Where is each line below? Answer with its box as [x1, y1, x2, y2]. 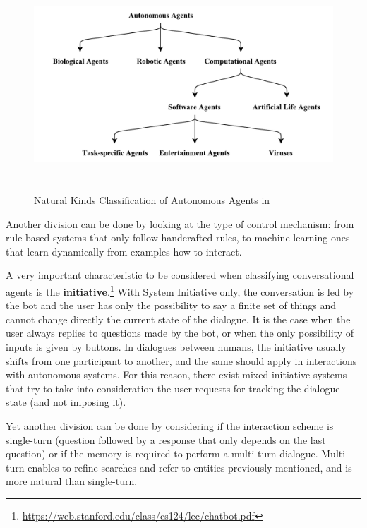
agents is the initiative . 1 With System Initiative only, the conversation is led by [6, 282, 354, 299]
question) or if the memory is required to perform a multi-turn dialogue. [6, 446, 318, 461]
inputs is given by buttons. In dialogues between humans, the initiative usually [6, 339, 347, 354]
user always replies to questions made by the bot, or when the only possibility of [6, 325, 354, 340]
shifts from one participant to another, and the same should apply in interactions [6, 353, 357, 368]
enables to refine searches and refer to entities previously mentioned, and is [28, 460, 352, 474]
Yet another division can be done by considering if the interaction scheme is [6, 418, 334, 433]
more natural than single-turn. [6, 474, 138, 488]
